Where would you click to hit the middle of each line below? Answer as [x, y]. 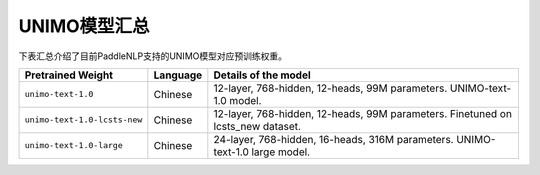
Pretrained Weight [69, 75]
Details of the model [262, 75]
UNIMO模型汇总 [84, 26]
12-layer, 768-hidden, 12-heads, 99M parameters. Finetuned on [362, 113]
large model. [280, 152]
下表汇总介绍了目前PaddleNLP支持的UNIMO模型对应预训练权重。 [152, 56]
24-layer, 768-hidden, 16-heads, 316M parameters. [333, 139]
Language [178, 75]
